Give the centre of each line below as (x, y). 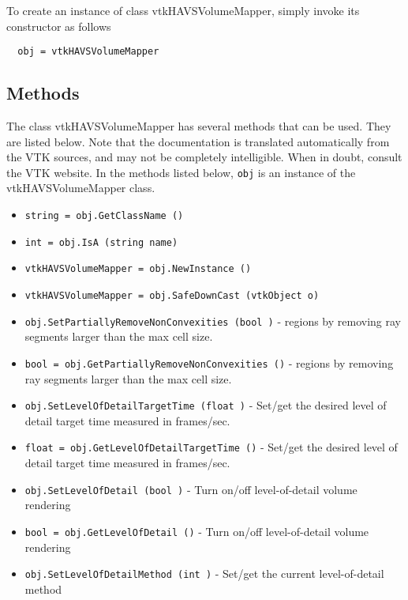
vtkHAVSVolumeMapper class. (81, 188)
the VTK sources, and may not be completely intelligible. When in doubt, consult (204, 157)
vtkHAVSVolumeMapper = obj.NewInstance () (138, 269)
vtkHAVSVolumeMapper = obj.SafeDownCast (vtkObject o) (172, 296)
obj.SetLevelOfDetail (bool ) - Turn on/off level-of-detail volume (191, 489)
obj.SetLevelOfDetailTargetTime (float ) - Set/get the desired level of (206, 405)
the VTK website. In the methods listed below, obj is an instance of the (181, 172)
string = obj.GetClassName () (104, 216)
